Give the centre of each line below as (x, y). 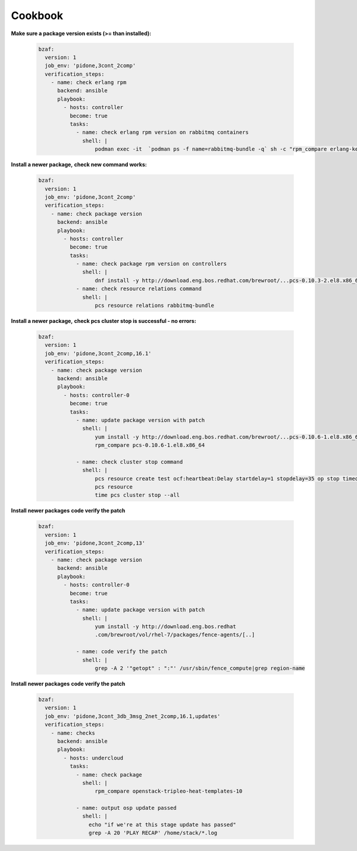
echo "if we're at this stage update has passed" (162, 824)
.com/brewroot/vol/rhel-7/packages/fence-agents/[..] (175, 635)
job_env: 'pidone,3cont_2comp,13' (95, 543)
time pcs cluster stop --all (137, 495)
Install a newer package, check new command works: (79, 164)
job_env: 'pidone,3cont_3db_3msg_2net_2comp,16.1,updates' (133, 716)
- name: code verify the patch (122, 652)
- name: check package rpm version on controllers (151, 264)
